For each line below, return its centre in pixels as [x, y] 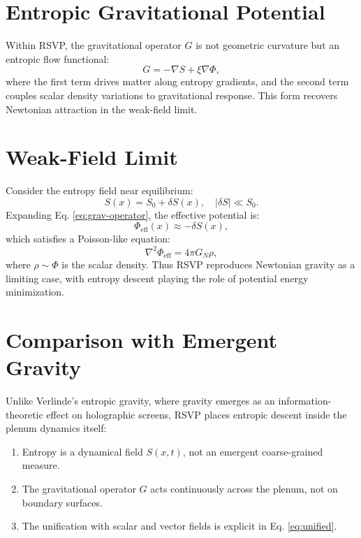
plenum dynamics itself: [56, 428]
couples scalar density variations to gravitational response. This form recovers [172, 95]
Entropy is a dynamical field [82, 451]
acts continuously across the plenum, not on [244, 489]
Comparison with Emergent [142, 339]
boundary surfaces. [62, 502]
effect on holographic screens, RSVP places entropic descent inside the [197, 414]
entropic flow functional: [58, 58]
